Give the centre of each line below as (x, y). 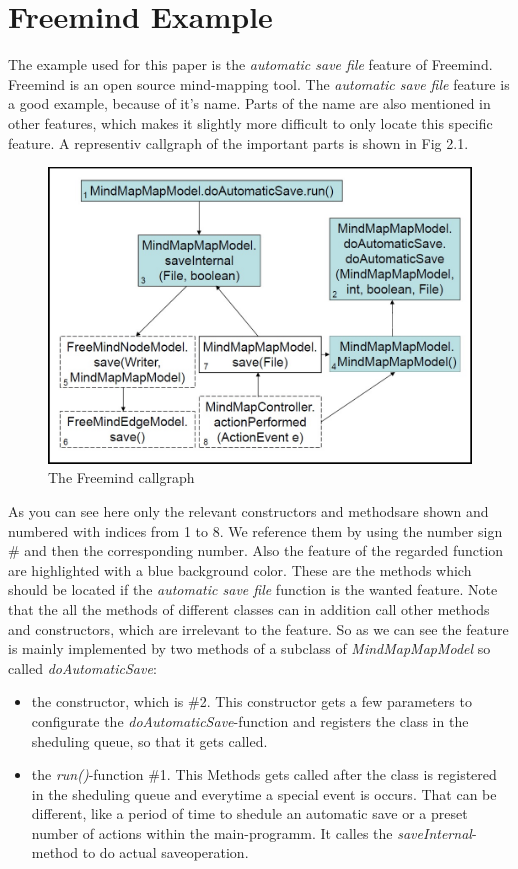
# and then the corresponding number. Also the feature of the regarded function (256, 550)
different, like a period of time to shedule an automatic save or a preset (249, 813)
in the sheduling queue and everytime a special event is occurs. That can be (264, 793)
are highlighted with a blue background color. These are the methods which (240, 569)
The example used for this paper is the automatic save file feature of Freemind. (250, 64)
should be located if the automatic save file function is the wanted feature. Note (253, 589)
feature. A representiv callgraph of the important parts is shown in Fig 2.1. (238, 142)
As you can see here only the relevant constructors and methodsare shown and (248, 510)
